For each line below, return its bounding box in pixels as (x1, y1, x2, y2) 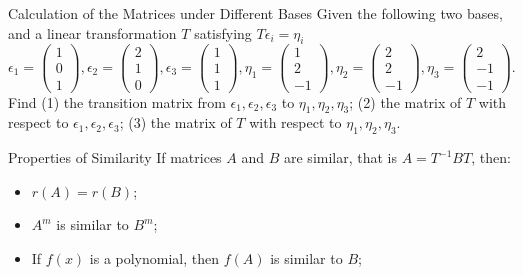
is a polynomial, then (89, 247, 220, 268)
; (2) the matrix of (349, 91, 462, 112)
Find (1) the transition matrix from (8, 91, 226, 112)
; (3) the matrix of (119, 112, 232, 133)
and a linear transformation (8, 22, 177, 43)
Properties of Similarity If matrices (8, 147, 222, 168)
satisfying (194, 22, 252, 43)
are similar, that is (284, 147, 398, 168)
